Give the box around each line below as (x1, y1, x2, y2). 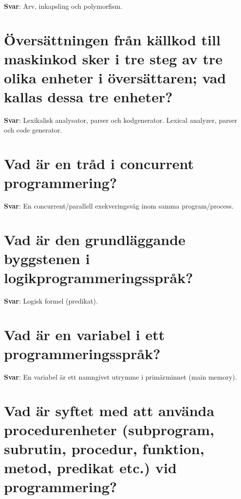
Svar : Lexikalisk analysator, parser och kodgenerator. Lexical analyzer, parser (4, 115, 237, 125)
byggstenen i (4, 248, 90, 268)
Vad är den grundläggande (4, 229, 185, 249)
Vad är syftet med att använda (4, 400, 215, 420)
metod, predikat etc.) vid (4, 458, 177, 478)
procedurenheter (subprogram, (4, 419, 214, 439)
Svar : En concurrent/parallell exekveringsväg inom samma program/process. (4, 200, 234, 211)
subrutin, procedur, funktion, (4, 438, 204, 458)
